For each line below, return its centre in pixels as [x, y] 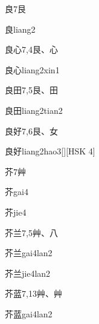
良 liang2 [20, 29]
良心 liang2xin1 [32, 69]
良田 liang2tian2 [34, 110]
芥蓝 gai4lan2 [29, 313]
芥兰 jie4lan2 [28, 273]
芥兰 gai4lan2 [29, 253]
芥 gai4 [17, 192]
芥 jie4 [16, 212]
